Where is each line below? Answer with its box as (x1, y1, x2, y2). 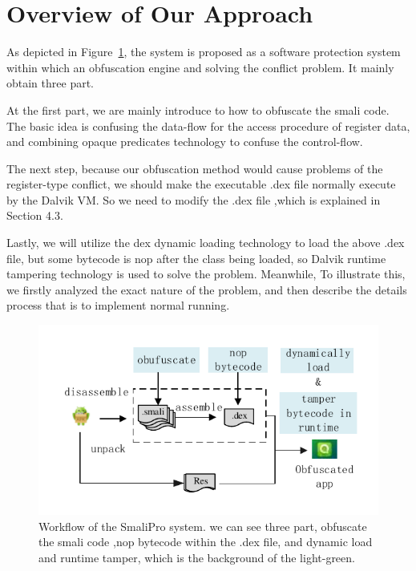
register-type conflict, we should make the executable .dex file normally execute (6, 176, 396, 192)
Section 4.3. (6, 207, 63, 224)
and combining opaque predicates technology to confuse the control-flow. (6, 133, 363, 150)
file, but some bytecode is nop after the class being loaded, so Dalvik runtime (6, 249, 386, 266)
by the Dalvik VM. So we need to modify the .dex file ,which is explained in (6, 191, 381, 208)
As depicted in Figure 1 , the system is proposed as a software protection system (6, 43, 401, 60)
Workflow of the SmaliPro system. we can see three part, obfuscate (38, 517, 367, 534)
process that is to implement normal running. (6, 297, 230, 314)
